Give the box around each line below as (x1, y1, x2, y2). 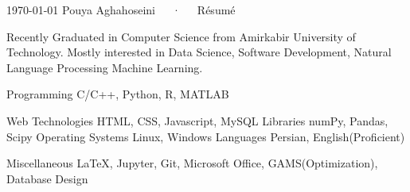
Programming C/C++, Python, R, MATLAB (6, 86, 229, 102)
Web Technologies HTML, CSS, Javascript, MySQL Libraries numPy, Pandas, (6, 112, 389, 129)
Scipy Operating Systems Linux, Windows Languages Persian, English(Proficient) (6, 128, 405, 144)
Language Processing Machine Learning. (6, 59, 203, 75)
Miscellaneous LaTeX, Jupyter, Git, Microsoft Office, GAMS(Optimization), (6, 155, 378, 171)
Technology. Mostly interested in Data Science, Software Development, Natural (6, 44, 392, 60)
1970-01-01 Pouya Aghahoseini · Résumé (6, 2, 236, 17)
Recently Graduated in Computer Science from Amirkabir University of (6, 28, 356, 44)
